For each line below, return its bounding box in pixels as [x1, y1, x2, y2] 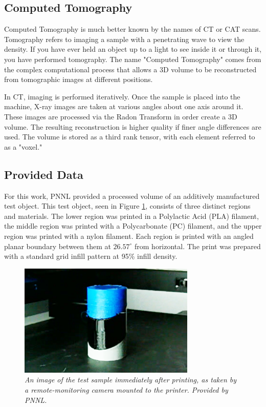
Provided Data [4, 166, 83, 182]
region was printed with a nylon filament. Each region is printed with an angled [4, 230, 254, 241]
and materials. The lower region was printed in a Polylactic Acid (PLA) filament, [4, 210, 259, 221]
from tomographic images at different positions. [4, 74, 153, 85]
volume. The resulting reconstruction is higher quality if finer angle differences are [4, 121, 261, 132]
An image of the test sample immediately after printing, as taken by [25, 374, 237, 385]
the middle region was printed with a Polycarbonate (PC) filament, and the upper [4, 220, 262, 231]
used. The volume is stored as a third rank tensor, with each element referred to [4, 131, 255, 142]
